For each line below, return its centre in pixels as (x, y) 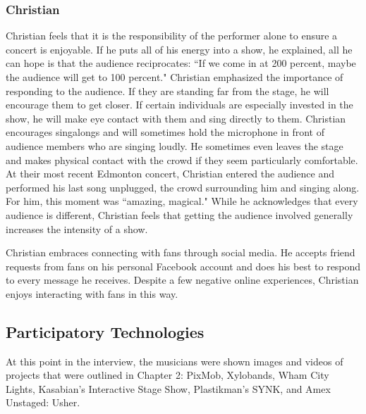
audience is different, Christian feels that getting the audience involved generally (179, 214)
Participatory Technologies (105, 331)
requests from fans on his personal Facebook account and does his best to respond (183, 266)
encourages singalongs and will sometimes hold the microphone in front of (165, 132)
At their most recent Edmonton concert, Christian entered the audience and (170, 174)
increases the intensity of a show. (77, 228)
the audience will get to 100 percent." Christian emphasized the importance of (175, 77)
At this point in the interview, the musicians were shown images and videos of (175, 361)
